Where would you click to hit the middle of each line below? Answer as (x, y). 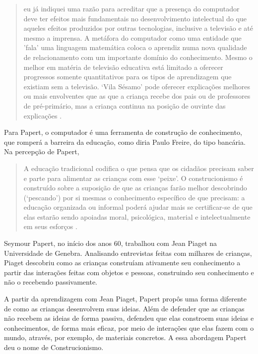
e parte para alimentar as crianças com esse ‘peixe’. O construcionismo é (133, 178)
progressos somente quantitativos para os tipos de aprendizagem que (128, 77)
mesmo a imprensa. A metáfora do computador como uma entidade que (132, 37)
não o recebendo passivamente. (51, 282)
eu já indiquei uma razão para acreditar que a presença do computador (131, 8)
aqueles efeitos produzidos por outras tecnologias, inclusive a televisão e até (138, 28)
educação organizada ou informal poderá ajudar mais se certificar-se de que (138, 207)
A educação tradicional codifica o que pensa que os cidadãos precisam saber (139, 168)
